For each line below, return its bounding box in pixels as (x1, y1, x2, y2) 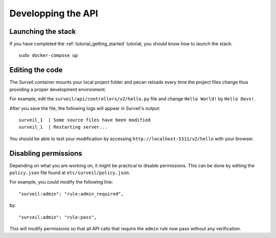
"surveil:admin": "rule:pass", (18, 214, 97, 220)
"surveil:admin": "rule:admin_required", (18, 191, 124, 197)
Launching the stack (9, 27, 76, 36)
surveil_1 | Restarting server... (18, 124, 108, 130)
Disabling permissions (9, 149, 82, 158)
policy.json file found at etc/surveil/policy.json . (9, 169, 130, 176)
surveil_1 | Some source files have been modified (18, 117, 151, 123)
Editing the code (9, 66, 63, 74)
